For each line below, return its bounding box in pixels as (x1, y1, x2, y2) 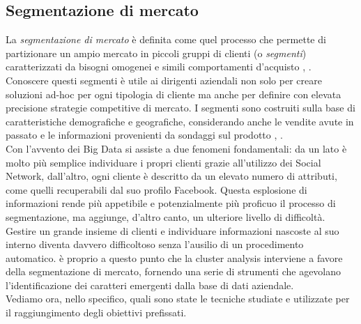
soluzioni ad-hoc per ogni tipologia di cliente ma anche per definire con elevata (6, 86, 341, 101)
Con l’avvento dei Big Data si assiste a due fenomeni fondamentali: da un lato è (6, 141, 347, 155)
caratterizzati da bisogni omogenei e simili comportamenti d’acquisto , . (6, 59, 312, 74)
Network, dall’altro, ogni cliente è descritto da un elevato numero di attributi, (6, 169, 337, 183)
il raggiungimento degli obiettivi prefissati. (6, 305, 187, 320)
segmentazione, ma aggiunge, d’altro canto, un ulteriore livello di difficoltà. (6, 209, 325, 224)
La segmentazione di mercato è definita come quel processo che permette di (6, 32, 326, 47)
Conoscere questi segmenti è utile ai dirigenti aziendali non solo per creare (6, 72, 322, 87)
